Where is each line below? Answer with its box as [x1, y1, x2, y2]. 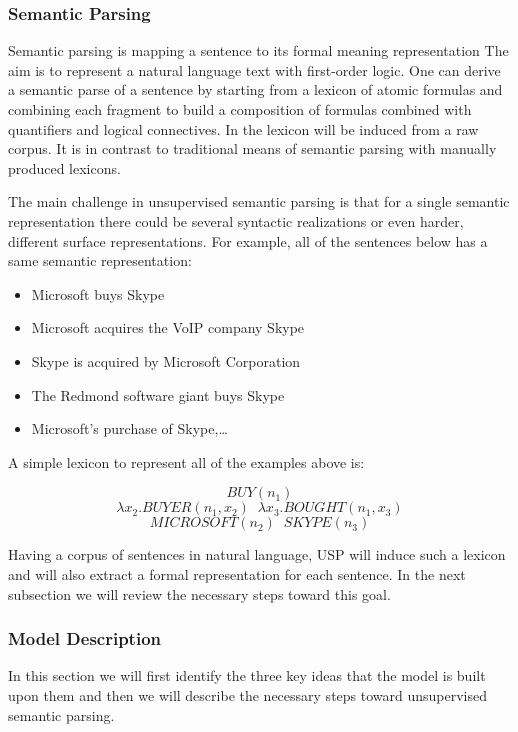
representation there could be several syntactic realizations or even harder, [8, 210, 464, 231]
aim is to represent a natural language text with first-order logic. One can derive [8, 59, 501, 80]
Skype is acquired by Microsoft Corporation [31, 350, 301, 371]
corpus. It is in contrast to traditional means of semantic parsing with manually [8, 138, 497, 159]
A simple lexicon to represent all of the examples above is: [8, 451, 365, 472]
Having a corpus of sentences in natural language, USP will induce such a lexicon [8, 544, 506, 565]
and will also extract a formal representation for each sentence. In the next [8, 563, 466, 584]
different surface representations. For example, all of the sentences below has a [8, 230, 488, 251]
